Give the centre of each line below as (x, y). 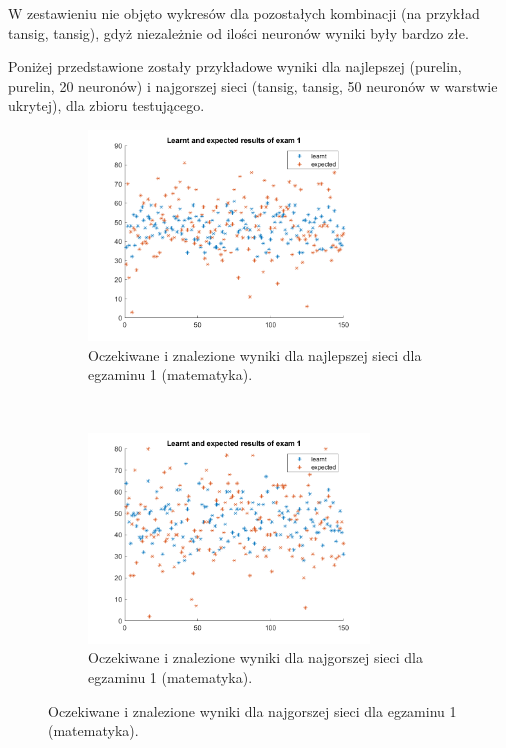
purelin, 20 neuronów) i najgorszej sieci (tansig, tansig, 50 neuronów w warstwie (253, 85)
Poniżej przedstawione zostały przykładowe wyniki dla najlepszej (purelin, (235, 66)
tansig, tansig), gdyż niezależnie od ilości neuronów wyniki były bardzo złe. (238, 32)
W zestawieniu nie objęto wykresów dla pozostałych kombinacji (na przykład (244, 13)
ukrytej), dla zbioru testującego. (106, 105)
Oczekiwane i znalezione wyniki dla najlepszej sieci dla (255, 354)
